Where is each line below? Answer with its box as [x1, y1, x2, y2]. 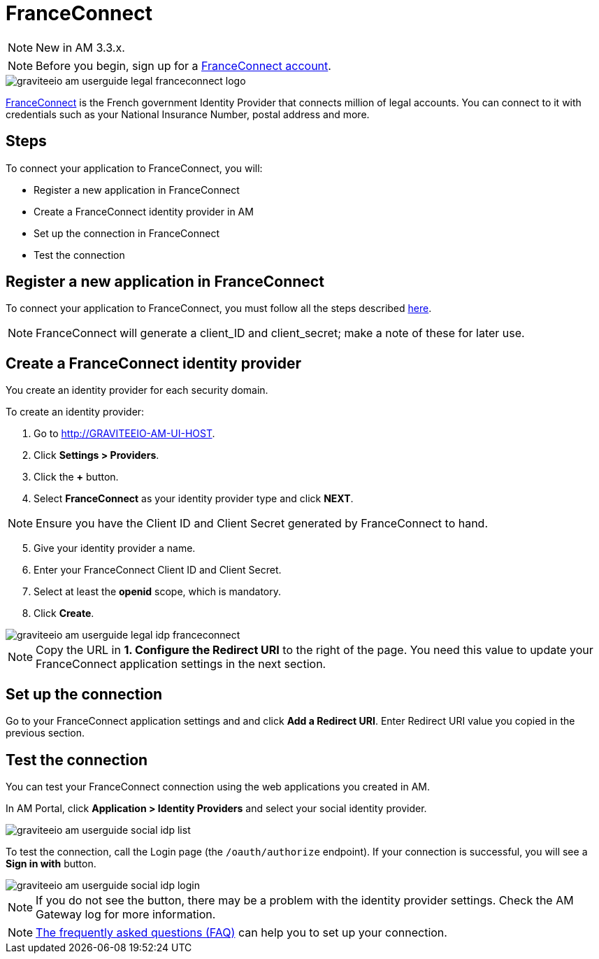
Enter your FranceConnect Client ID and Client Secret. [34, 564, 282, 576]
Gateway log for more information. [36, 907, 216, 921]
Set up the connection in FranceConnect [34, 227, 219, 239]
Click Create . [34, 607, 94, 620]
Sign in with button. [6, 857, 96, 869]
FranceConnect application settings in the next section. [36, 657, 326, 672]
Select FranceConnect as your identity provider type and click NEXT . [34, 492, 354, 505]
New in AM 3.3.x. [36, 40, 125, 55]
